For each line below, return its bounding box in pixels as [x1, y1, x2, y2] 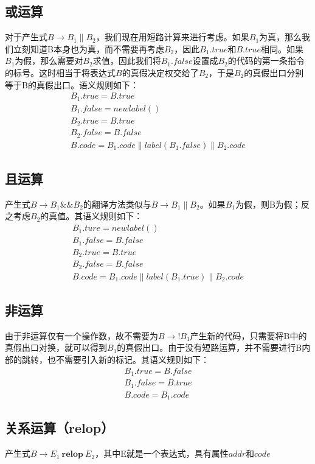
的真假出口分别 [244, 66, 304, 79]
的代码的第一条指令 [227, 54, 305, 67]
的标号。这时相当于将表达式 [5, 66, 116, 79]
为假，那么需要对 [15, 54, 83, 67]
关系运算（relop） [5, 418, 114, 437]
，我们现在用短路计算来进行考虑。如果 [95, 30, 249, 43]
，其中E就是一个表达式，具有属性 [95, 447, 229, 460]
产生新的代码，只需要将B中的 [190, 329, 307, 342]
